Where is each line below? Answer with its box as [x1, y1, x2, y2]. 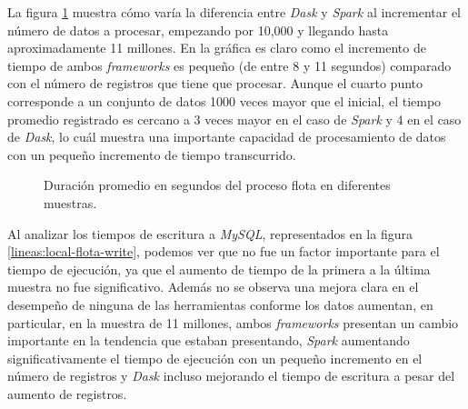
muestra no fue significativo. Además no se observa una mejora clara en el [7, 277, 419, 296]
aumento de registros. [7, 384, 127, 403]
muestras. [44, 193, 97, 212]
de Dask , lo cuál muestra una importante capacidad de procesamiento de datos [7, 127, 446, 146]
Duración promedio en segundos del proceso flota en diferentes [44, 175, 391, 195]
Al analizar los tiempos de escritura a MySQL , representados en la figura [7, 224, 413, 243]
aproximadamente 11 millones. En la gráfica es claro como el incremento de [7, 38, 426, 57]
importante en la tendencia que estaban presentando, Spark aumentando [7, 331, 410, 350]
